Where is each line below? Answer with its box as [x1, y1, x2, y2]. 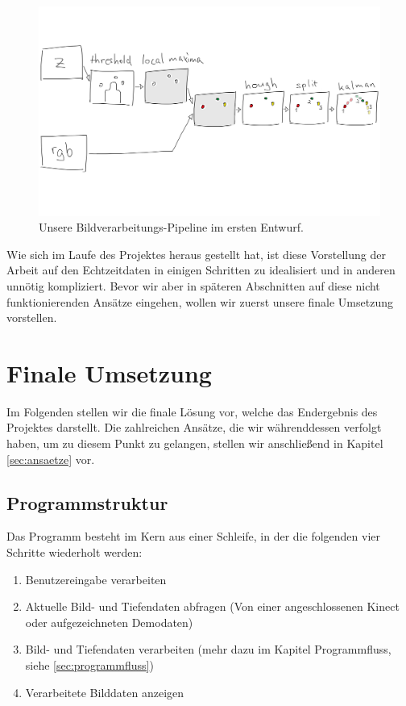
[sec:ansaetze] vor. [6, 450, 95, 467]
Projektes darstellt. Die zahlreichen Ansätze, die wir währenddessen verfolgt [6, 419, 382, 436]
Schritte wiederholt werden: [6, 544, 143, 561]
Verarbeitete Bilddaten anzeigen [25, 683, 184, 700]
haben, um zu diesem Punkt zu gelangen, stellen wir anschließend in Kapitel [6, 435, 383, 452]
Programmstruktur [6, 490, 168, 515]
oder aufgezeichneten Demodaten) [25, 613, 193, 630]
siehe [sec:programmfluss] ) [25, 657, 154, 674]
